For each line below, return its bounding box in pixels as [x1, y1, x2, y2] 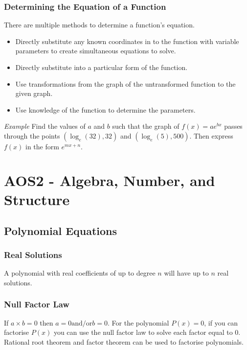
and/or [71, 320, 92, 327]
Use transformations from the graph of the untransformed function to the [15, 78, 236, 89]
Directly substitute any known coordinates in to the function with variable [15, 36, 239, 46]
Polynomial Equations [4, 223, 117, 238]
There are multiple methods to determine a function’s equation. [4, 20, 195, 30]
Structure [4, 189, 70, 209]
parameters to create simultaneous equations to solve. [15, 46, 176, 56]
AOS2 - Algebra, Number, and [4, 170, 215, 190]
